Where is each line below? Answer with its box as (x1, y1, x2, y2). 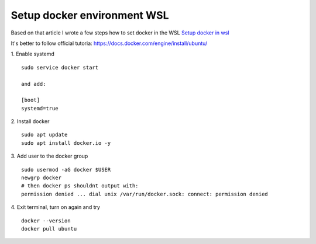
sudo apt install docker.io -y (21, 140, 111, 146)
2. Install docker (11, 118, 50, 125)
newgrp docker (21, 175, 61, 181)
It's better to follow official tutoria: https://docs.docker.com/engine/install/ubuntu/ (11, 40, 208, 47)
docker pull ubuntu (21, 225, 77, 232)
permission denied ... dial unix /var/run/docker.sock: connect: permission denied (21, 190, 269, 197)
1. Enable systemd (11, 50, 55, 58)
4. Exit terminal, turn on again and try (11, 204, 101, 211)
